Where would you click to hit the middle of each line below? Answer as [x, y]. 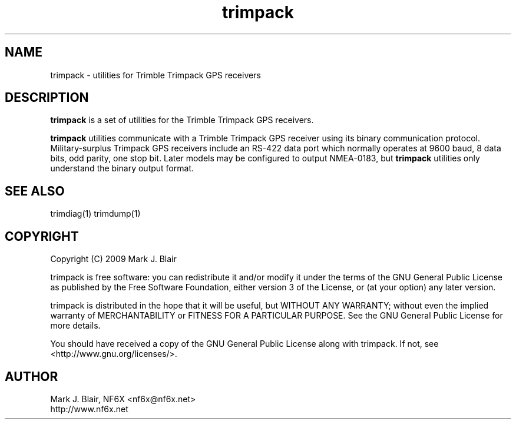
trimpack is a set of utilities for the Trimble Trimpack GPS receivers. [182, 120]
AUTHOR [32, 376]
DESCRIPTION [47, 98]
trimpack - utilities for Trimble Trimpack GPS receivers [156, 75]
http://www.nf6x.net [89, 409]
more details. [75, 326]
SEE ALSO [35, 191]
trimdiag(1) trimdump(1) [95, 214]
